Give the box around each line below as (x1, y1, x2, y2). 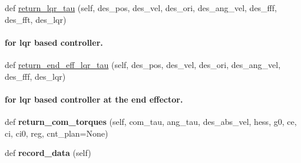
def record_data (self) (5, 147, 91, 159)
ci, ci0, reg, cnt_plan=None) (5, 127, 108, 139)
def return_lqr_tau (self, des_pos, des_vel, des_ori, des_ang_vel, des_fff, (5, 2, 277, 13)
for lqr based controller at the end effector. (5, 93, 183, 105)
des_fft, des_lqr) (5, 13, 67, 25)
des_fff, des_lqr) (5, 70, 66, 82)
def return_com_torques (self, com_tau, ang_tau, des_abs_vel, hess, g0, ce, (5, 115, 297, 127)
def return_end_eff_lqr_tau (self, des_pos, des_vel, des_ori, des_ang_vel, (5, 58, 281, 70)
